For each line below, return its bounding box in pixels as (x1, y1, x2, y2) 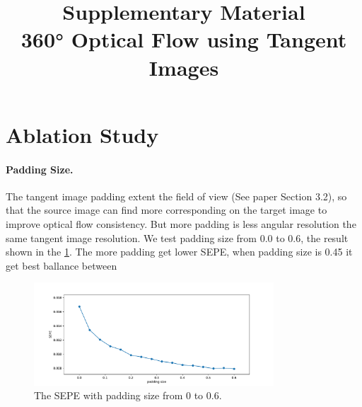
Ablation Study (6, 120, 159, 149)
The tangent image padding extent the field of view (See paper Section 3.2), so (6, 188, 347, 203)
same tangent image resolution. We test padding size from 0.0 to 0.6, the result (6, 230, 349, 245)
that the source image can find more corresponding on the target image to (6, 202, 327, 217)
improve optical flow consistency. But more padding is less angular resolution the (6, 216, 356, 231)
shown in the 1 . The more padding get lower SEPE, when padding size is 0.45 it (6, 244, 353, 259)
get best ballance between (6, 258, 117, 273)
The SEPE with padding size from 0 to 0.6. (34, 388, 222, 403)
